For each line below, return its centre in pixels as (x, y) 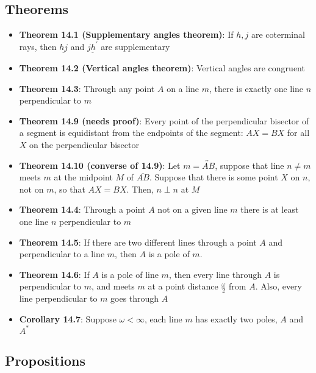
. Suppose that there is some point (214, 177)
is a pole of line (130, 274)
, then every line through (215, 274)
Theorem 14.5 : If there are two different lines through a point (138, 242)
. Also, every (278, 286)
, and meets (113, 286)
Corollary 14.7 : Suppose (68, 318)
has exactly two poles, (236, 318)
